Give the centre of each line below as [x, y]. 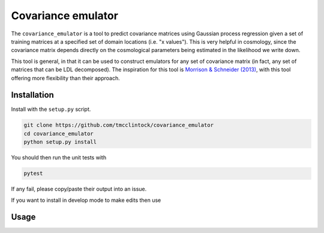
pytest [33, 173]
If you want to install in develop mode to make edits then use [86, 200]
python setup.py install [60, 142]
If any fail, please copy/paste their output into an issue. [79, 189]
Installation [32, 95]
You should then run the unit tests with [59, 158]
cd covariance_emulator [59, 134]
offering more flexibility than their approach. [65, 78]
